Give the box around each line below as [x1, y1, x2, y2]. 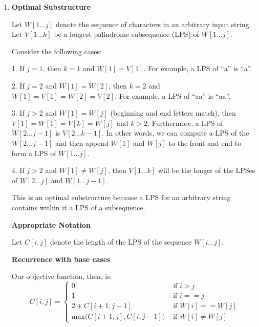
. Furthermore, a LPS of [147, 117, 223, 128]
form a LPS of [11, 147, 56, 158]
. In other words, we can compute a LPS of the [102, 127, 249, 138]
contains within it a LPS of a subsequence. [11, 202, 145, 212]
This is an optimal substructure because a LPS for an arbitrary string [11, 192, 231, 203]
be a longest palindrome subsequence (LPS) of [54, 29, 199, 39]
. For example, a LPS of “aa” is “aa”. [115, 90, 231, 101]
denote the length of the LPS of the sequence [50, 236, 192, 247]
